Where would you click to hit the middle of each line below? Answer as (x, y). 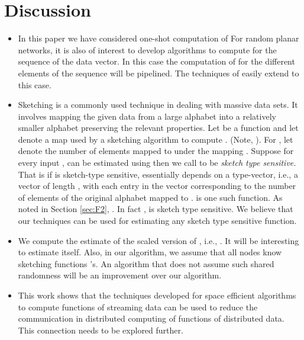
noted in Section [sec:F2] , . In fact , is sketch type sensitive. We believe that (156, 209)
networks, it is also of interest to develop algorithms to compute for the (147, 49)
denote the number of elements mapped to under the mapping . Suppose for (156, 151)
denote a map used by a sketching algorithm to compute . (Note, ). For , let (156, 139)
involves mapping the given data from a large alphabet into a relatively (147, 116)
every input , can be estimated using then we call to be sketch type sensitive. (157, 163)
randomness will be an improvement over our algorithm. (120, 275)
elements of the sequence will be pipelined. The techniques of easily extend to (159, 73)
